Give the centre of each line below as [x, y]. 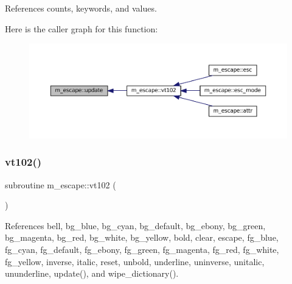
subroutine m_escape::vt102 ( [61, 184]
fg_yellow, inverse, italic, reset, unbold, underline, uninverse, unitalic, [135, 261]
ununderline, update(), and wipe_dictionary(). [92, 273]
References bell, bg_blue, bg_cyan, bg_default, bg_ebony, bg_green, [135, 225]
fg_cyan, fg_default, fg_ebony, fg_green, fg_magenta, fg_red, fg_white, [142, 249]
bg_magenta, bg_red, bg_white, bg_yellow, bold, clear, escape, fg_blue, [142, 237]
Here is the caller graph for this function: [82, 28]
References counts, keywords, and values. [81, 8]
